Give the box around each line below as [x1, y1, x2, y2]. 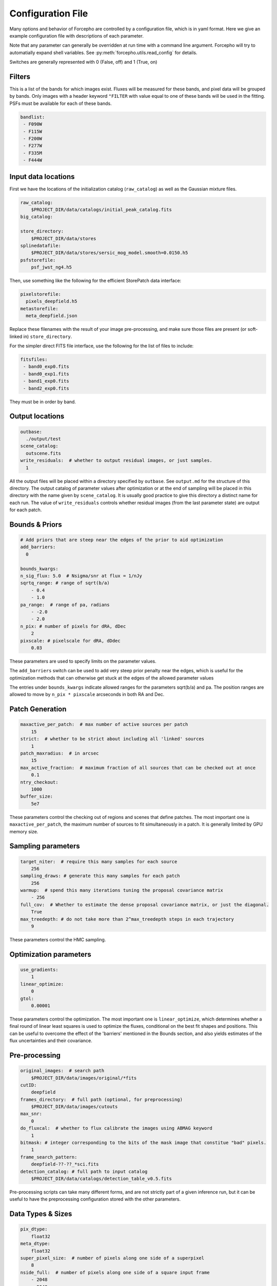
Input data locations [9, 172, 75, 181]
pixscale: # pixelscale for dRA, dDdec [20, 638, 121, 644]
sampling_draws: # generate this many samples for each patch [20, 873, 180, 879]
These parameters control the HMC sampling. [9, 937, 106, 943]
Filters [9, 72, 31, 81]
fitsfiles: [20, 356, 48, 363]
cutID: [20, 1082, 37, 1088]
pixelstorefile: [20, 291, 62, 297]
